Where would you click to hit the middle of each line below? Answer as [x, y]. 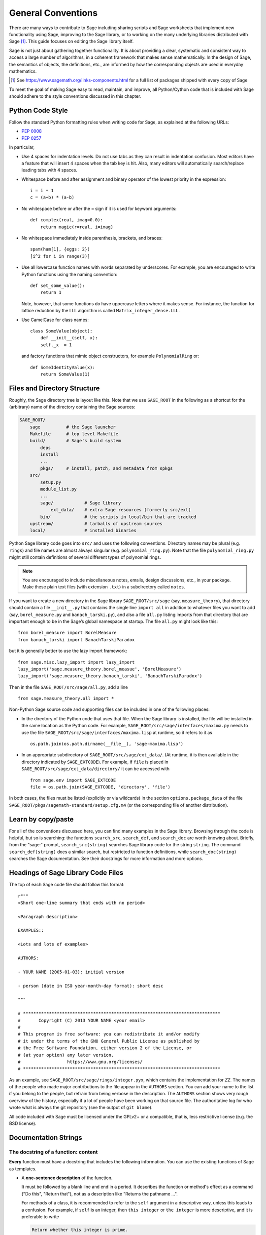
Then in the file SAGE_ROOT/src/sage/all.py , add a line [68, 687]
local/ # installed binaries [83, 531]
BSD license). [23, 1123]
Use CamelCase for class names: [55, 320]
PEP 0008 [32, 131]
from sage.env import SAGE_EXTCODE [73, 780]
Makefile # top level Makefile [74, 434]
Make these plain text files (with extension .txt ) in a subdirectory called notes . [104, 587]
